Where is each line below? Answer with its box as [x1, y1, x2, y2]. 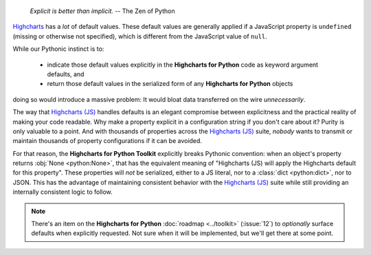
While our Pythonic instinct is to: [12, 45, 104, 53]
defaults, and [47, 69, 85, 78]
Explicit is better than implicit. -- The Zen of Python [30, 7, 175, 15]
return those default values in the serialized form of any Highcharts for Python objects [47, 80, 293, 88]
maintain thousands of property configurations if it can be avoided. [12, 137, 203, 145]
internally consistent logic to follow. [12, 188, 113, 196]
